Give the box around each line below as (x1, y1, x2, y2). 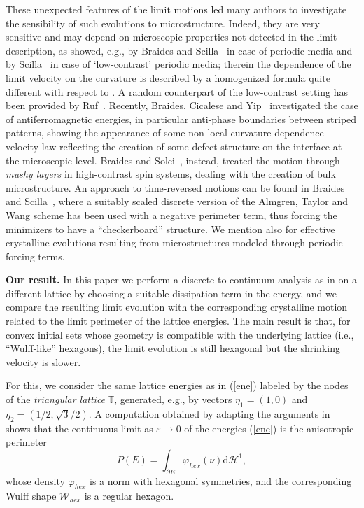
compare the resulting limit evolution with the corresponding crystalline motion (6, 299, 348, 314)
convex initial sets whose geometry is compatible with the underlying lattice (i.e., (6, 327, 354, 341)
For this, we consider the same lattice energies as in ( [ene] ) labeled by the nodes (6, 378, 349, 393)
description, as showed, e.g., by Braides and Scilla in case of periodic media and (6, 43, 353, 57)
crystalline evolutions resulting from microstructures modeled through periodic (6, 235, 343, 250)
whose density (6, 473, 65, 488)
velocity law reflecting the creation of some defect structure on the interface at (6, 139, 342, 153)
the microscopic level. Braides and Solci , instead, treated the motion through (6, 153, 340, 167)
